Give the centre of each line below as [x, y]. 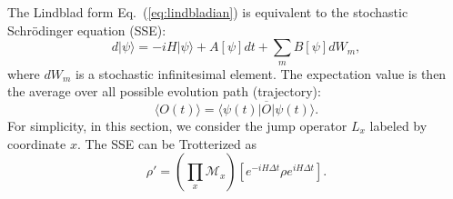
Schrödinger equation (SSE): [87, 30]
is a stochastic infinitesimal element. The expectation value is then [261, 73]
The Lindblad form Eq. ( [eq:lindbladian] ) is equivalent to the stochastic [208, 12]
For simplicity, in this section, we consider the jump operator [177, 125]
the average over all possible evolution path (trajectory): [164, 91]
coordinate [37, 143]
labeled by [398, 125]
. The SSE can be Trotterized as [167, 143]
